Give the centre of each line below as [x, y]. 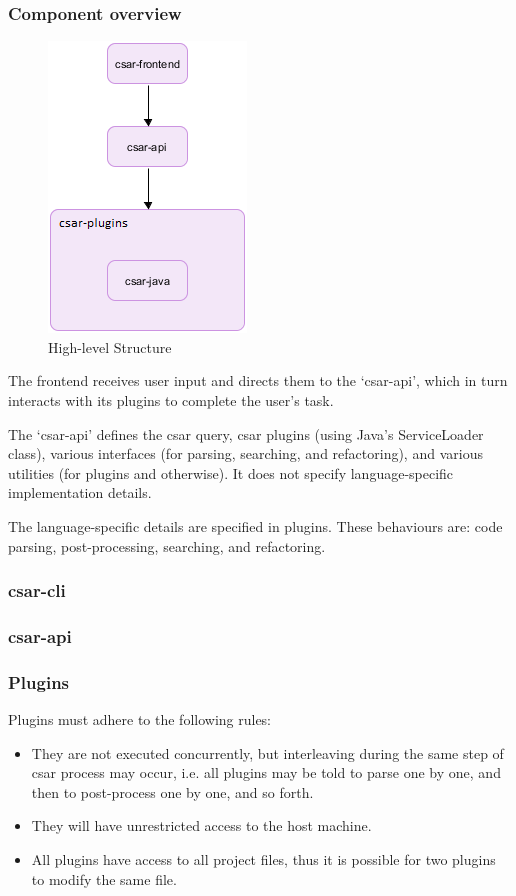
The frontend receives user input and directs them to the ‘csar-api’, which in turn [258, 380]
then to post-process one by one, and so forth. [172, 791]
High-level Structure [110, 346]
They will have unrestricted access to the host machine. [201, 825]
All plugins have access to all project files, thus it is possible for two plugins [263, 859]
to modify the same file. [104, 878]
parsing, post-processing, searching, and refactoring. [167, 545]
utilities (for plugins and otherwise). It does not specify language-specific [231, 472]
